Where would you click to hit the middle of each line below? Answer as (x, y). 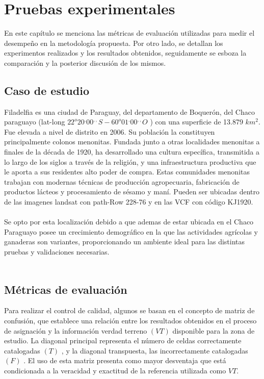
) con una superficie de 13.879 (196, 122)
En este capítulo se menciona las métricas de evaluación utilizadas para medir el (129, 33)
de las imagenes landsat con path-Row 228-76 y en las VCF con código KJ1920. (129, 202)
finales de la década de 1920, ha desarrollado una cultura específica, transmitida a (132, 152)
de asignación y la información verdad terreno (76, 330)
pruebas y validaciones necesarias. (57, 252)
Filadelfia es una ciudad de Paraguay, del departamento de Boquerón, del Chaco (129, 111)
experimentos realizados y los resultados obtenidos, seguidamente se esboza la (125, 53)
